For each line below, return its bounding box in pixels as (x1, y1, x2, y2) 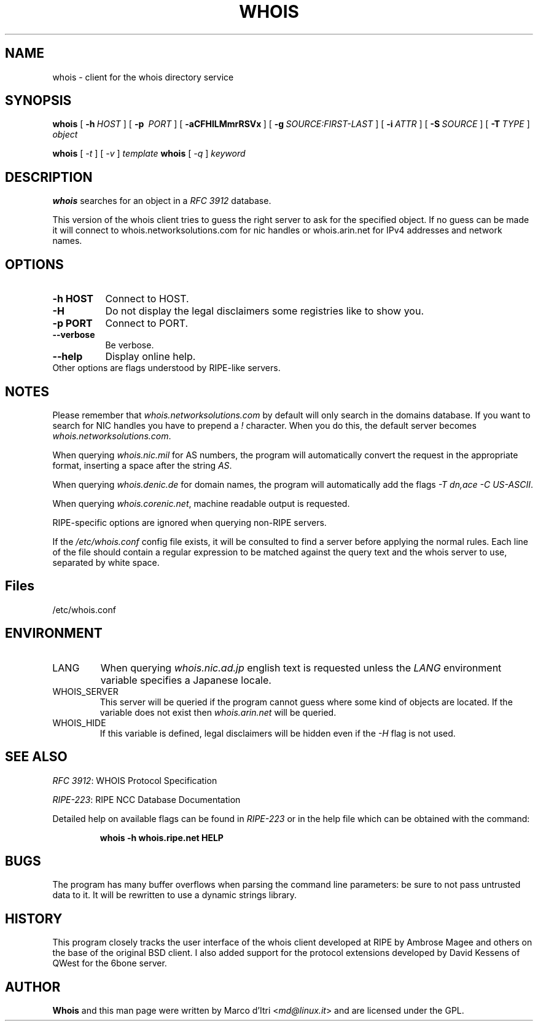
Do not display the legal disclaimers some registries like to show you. (105, 305, 424, 318)
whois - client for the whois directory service (52, 71, 234, 82)
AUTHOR (5, 979, 61, 995)
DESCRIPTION (5, 169, 93, 185)
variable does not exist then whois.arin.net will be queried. (99, 707, 337, 718)
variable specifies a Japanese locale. (100, 673, 271, 686)
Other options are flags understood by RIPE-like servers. (52, 362, 281, 374)
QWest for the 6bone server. (52, 958, 167, 969)
